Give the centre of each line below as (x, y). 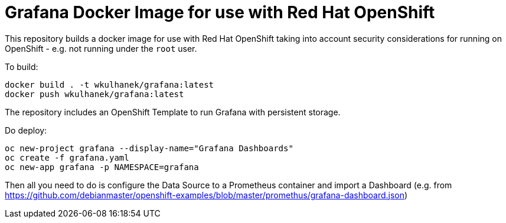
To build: (22, 66)
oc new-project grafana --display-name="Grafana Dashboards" (149, 148)
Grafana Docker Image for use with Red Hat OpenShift (220, 12)
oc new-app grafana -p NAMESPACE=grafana (102, 167)
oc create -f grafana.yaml (67, 157)
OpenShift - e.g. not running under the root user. (101, 48)
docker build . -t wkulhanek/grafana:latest (110, 84)
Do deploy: (26, 130)
